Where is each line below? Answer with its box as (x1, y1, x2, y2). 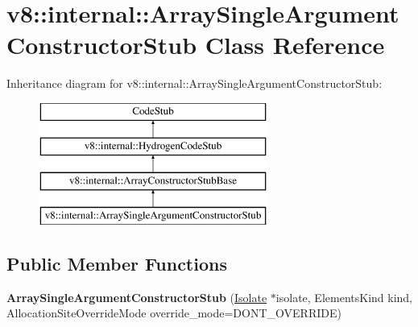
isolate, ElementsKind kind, (275, 288, 412, 305)
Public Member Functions (6, 251, 227, 276)
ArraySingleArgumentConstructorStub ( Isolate (6, 288, 267, 305)
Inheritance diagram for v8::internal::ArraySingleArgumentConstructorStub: (6, 75, 383, 92)
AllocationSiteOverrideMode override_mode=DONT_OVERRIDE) (6, 304, 341, 321)
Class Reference (205, 28, 385, 61)
